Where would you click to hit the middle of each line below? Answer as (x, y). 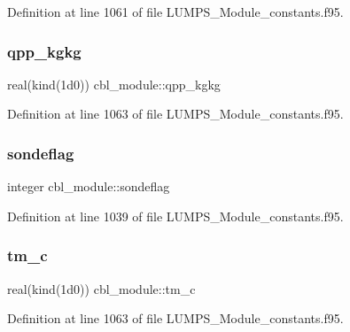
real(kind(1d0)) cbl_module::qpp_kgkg (114, 84)
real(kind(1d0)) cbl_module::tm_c (101, 288)
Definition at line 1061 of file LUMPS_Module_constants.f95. (175, 12)
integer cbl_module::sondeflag (89, 186)
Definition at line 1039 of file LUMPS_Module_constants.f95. (175, 216)
